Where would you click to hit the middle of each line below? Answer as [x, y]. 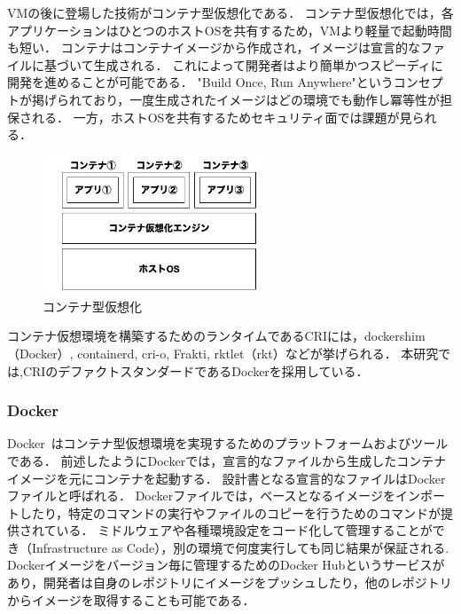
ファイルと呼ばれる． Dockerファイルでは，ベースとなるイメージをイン [214, 496]
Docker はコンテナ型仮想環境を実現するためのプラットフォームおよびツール [228, 443]
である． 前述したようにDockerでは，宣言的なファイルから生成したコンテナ [227, 460]
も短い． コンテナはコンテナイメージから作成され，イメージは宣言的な [214, 47]
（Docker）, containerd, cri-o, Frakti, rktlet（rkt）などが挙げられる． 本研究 [223, 353]
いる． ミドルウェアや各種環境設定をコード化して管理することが [244, 530]
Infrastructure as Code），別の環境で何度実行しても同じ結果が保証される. [240, 547]
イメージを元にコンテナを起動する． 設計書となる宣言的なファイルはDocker [227, 478]
